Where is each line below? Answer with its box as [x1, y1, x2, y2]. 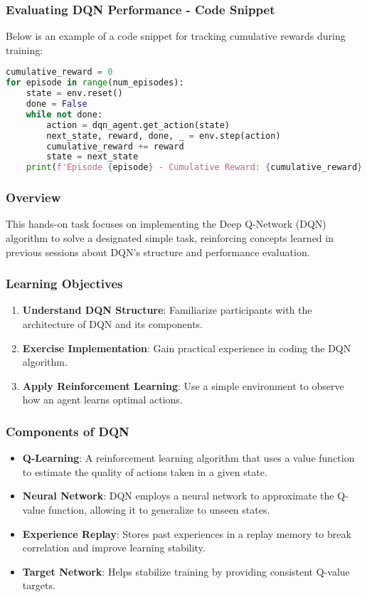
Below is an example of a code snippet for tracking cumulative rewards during [6, 28, 346, 43]
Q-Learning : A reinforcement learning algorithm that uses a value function [22, 450, 355, 465]
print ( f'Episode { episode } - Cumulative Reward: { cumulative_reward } [26, 162, 363, 173]
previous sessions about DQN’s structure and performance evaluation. [6, 244, 310, 259]
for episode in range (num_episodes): [6, 78, 184, 88]
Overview [6, 189, 61, 206]
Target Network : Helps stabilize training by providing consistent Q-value [22, 564, 350, 578]
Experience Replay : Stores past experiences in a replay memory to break [22, 526, 351, 541]
